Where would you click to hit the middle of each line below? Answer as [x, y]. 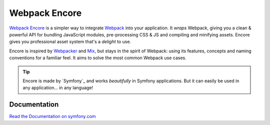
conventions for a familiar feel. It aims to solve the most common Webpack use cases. [98, 58]
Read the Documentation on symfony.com [52, 117]
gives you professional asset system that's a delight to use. [70, 42]
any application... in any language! [58, 88]
